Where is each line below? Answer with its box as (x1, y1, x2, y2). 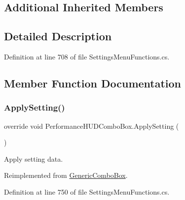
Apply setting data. (4, 153, 63, 164)
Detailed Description (4, 29, 112, 44)
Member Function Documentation (4, 75, 182, 90)
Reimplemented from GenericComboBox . (4, 170, 128, 180)
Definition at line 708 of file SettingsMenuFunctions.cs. (4, 51, 170, 61)
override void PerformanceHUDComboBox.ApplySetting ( (4, 120, 179, 131)
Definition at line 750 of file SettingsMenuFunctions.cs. (4, 186, 170, 197)
